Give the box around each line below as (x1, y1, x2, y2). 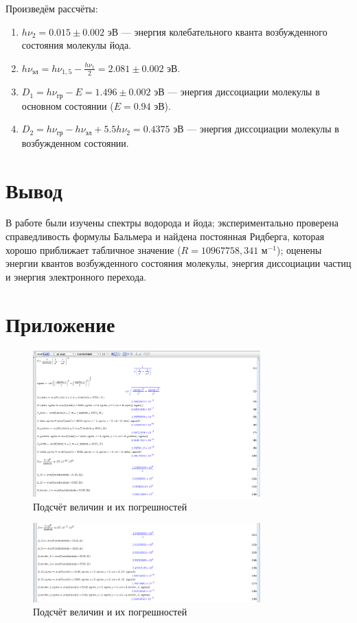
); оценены (276, 242, 322, 257)
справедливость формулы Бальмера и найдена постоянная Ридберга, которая (5, 229, 325, 244)
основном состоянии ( (21, 98, 114, 113)
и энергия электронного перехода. (5, 269, 147, 283)
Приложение (5, 309, 115, 338)
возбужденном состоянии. (21, 135, 129, 150)
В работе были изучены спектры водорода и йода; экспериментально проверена (5, 215, 338, 230)
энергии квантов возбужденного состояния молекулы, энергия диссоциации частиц (5, 256, 352, 270)
